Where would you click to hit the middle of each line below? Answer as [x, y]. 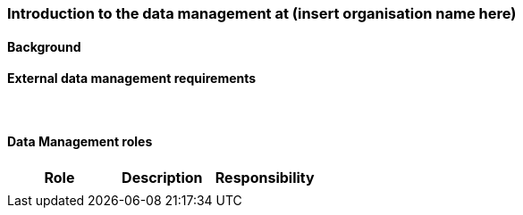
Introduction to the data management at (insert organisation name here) [262, 13]
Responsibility [265, 178]
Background [44, 46]
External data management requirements [132, 79]
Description [162, 178]
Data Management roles [80, 142]
